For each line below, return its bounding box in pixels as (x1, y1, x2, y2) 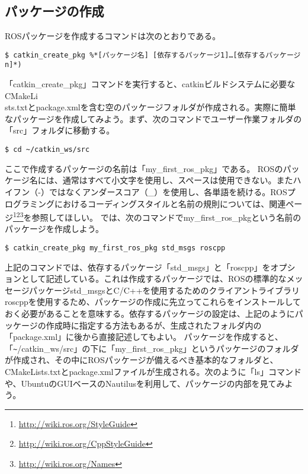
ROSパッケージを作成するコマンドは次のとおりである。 (5, 30, 221, 42)
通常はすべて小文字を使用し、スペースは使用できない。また (62, 174, 293, 186)
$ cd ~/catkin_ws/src (5, 145, 90, 154)
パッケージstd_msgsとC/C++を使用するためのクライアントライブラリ (28, 284, 300, 296)
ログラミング (5, 197, 54, 209)
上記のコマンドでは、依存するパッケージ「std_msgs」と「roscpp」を (5, 260, 271, 273)
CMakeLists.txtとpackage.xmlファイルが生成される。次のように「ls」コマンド (5, 365, 301, 378)
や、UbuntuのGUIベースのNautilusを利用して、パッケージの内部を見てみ (5, 377, 285, 389)
